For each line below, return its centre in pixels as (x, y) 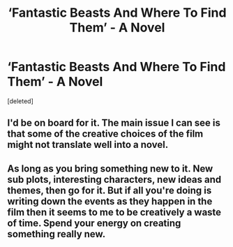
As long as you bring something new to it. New (110, 169)
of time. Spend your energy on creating (94, 223)
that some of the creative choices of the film (105, 134)
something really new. (57, 234)
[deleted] (20, 101)
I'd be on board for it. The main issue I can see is (114, 123)
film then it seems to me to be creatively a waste (114, 212)
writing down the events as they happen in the (110, 201)
